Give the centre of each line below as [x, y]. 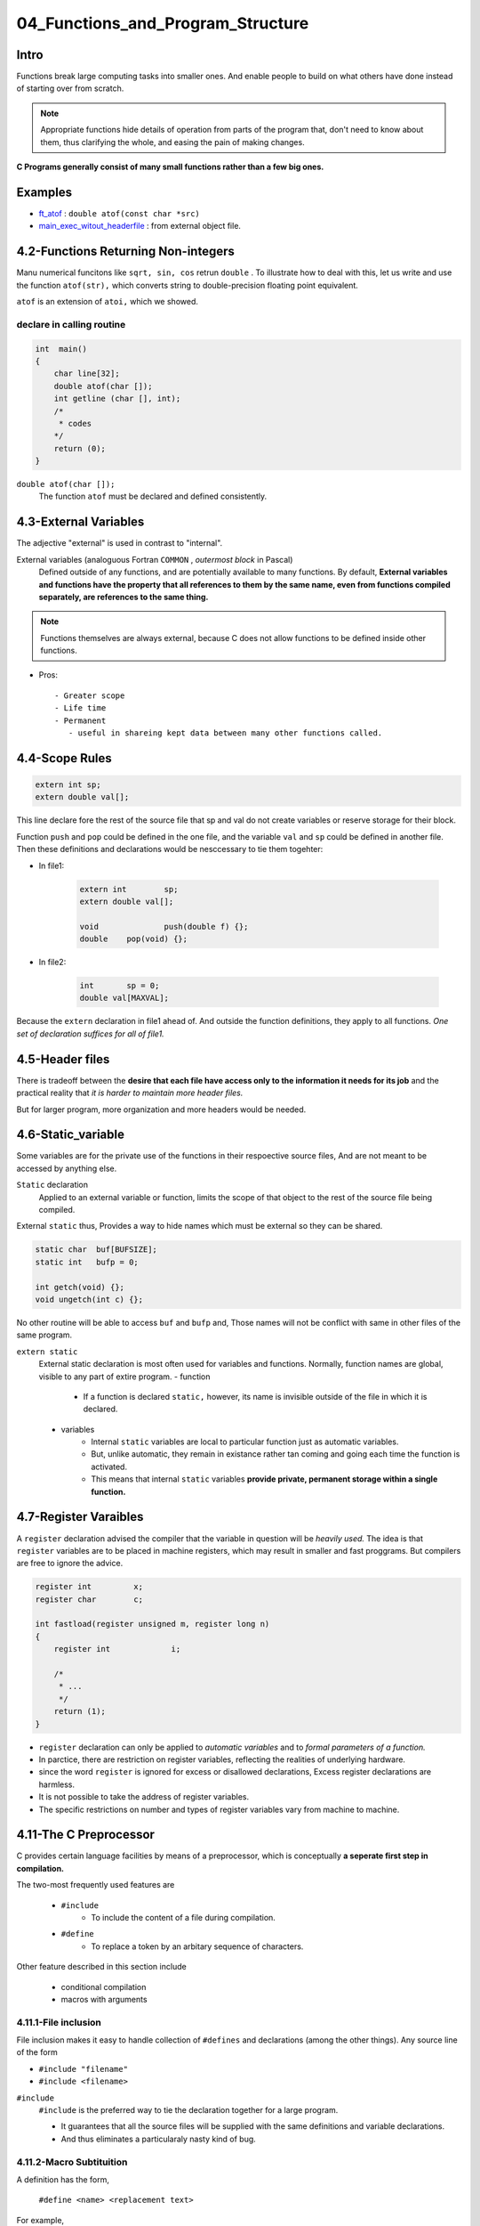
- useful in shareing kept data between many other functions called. [225, 733]
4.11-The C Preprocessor [86, 1835]
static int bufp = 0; [87, 1262]
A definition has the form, [63, 2179]
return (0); [80, 448]
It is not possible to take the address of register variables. [144, 1797]
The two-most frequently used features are [96, 1885]
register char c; [89, 1599]
